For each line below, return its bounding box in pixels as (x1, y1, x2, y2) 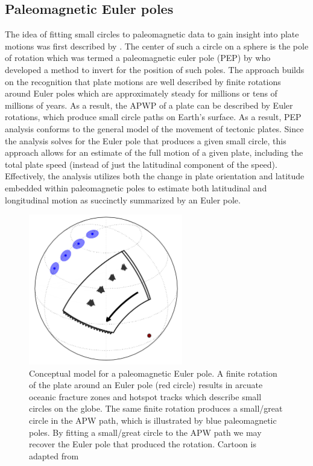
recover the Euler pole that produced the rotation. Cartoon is (29, 438, 256, 450)
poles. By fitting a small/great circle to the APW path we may (29, 426, 262, 438)
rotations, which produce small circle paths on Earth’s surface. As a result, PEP (5, 110, 302, 123)
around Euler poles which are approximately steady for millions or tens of (5, 87, 277, 100)
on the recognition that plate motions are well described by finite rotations (5, 75, 281, 88)
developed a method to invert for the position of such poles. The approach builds (5, 63, 305, 75)
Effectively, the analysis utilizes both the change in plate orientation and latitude (5, 170, 305, 182)
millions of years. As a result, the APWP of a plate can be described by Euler (5, 98, 293, 111)
